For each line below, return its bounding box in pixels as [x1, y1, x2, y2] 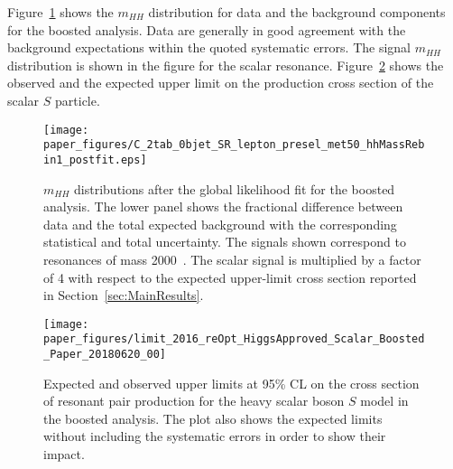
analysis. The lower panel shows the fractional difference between [43, 197, 403, 216]
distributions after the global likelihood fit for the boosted [74, 179, 395, 198]
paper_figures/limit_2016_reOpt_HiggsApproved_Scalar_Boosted [43, 333, 425, 346]
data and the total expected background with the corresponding [43, 214, 397, 233]
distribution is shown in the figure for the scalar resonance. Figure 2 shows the [7, 55, 444, 74]
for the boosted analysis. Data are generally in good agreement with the [7, 20, 406, 39]
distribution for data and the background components [148, 3, 446, 21]
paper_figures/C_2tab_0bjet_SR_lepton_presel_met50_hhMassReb [43, 138, 425, 152]
